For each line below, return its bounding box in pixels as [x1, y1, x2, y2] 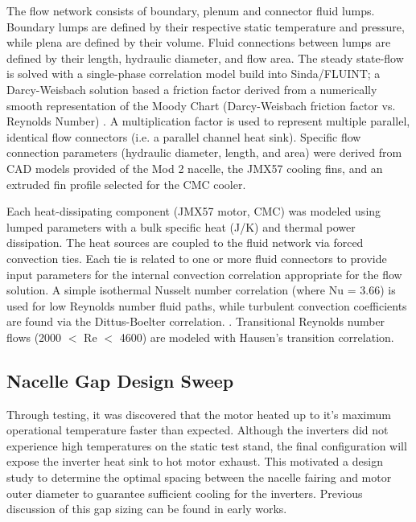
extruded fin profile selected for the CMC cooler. [6, 175, 246, 192]
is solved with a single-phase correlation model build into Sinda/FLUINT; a [6, 65, 381, 82]
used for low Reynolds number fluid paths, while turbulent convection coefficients [6, 297, 407, 314]
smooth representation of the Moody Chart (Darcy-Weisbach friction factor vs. [6, 97, 396, 113]
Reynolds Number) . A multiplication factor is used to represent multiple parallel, [6, 113, 410, 129]
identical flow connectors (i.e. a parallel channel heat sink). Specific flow [6, 128, 361, 145]
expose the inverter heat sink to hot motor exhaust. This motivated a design [6, 453, 383, 470]
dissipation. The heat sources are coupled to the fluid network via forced [6, 234, 364, 251]
